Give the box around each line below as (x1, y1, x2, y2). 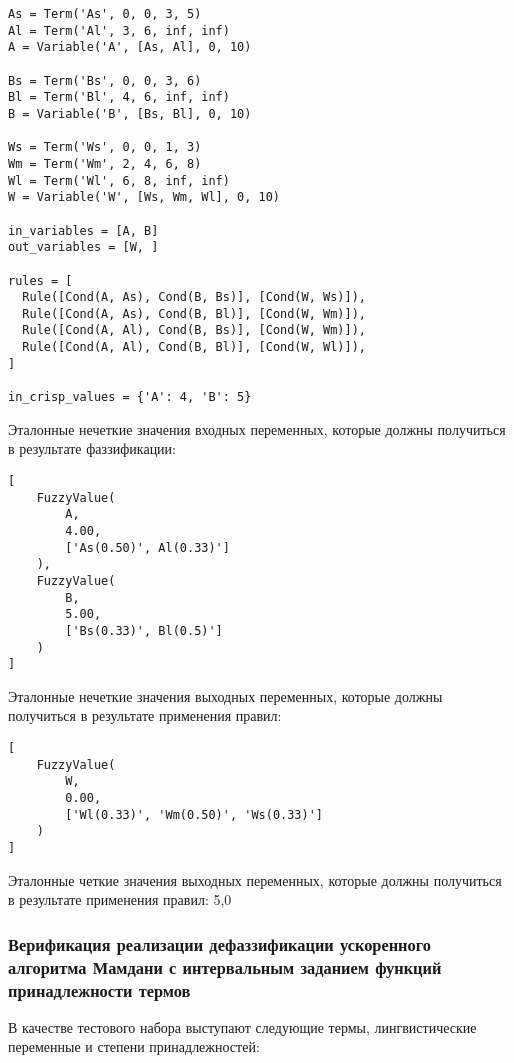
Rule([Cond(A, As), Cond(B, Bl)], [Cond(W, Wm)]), (22, 306, 366, 321)
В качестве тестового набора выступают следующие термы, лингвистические (8, 1016, 477, 1037)
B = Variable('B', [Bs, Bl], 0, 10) (8, 106, 252, 121)
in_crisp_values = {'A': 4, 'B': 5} (8, 390, 252, 405)
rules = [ (8, 273, 73, 288)
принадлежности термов (8, 977, 191, 1002)
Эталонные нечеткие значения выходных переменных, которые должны (8, 685, 443, 706)
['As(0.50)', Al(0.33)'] (65, 540, 230, 555)
